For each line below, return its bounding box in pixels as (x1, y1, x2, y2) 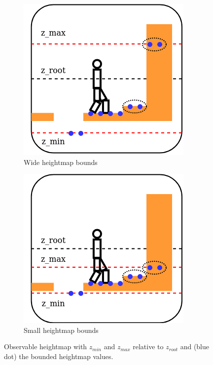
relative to (133, 341, 164, 352)
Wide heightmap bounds (24, 157, 98, 167)
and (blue (180, 341, 209, 352)
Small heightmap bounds (24, 324, 99, 335)
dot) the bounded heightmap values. (4, 351, 113, 361)
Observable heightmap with (4, 341, 87, 352)
